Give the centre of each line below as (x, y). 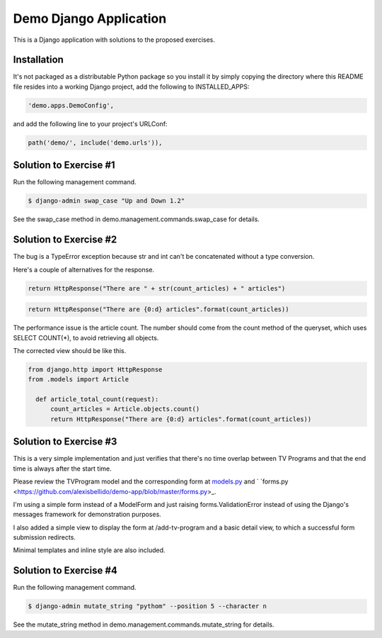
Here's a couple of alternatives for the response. (84, 269)
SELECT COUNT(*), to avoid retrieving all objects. (86, 337)
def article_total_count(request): (97, 399)
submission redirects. (44, 537)
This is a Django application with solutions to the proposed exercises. (114, 40)
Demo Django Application (90, 18)
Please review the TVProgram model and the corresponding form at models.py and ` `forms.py (151, 481)
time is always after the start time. (63, 469)
